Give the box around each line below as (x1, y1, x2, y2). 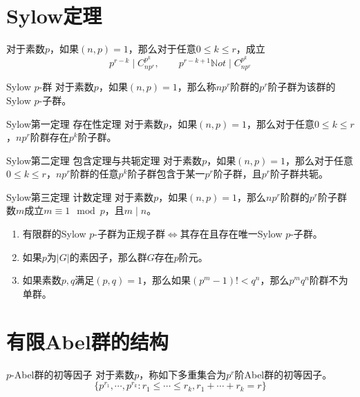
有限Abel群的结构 (6, 327, 169, 355)
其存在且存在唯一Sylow (180, 226, 283, 241)
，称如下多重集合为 (139, 367, 227, 381)
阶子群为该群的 (267, 79, 336, 94)
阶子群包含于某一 (127, 166, 205, 181)
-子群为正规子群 (94, 226, 165, 241)
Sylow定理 (6, 1, 102, 30)
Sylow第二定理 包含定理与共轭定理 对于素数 (6, 153, 202, 167)
